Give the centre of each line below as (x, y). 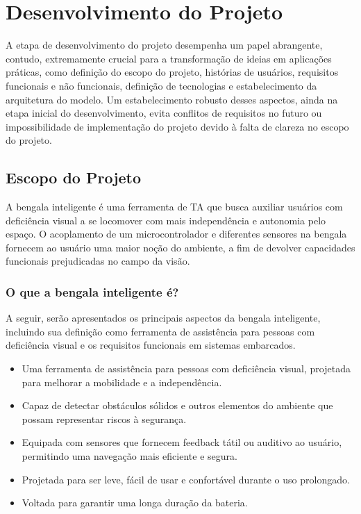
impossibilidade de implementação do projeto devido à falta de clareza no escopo (177, 126)
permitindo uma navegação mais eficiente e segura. (129, 456)
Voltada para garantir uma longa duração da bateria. (135, 503)
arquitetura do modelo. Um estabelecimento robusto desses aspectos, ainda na (172, 99)
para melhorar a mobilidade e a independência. (122, 382)
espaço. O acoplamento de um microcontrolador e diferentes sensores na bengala (176, 234)
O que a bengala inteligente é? (92, 291)
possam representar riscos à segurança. (104, 418)
